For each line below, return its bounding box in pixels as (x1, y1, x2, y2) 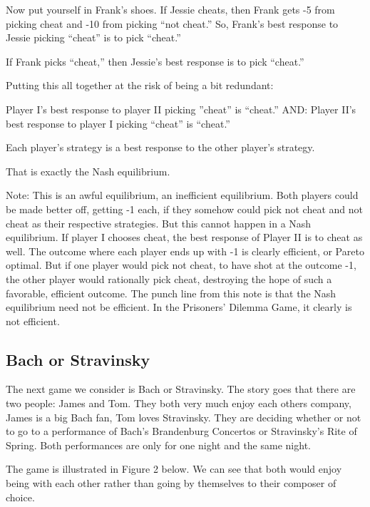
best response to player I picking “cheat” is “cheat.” (6, 116, 230, 130)
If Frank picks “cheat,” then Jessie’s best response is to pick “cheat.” (6, 53, 304, 68)
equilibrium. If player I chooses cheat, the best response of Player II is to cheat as (6, 230, 363, 245)
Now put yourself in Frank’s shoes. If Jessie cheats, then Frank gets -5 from (6, 2, 335, 16)
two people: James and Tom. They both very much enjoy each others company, (6, 396, 351, 411)
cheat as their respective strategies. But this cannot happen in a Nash (6, 215, 312, 230)
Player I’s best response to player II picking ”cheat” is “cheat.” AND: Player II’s (6, 101, 356, 116)
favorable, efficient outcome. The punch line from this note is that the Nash (6, 285, 336, 300)
